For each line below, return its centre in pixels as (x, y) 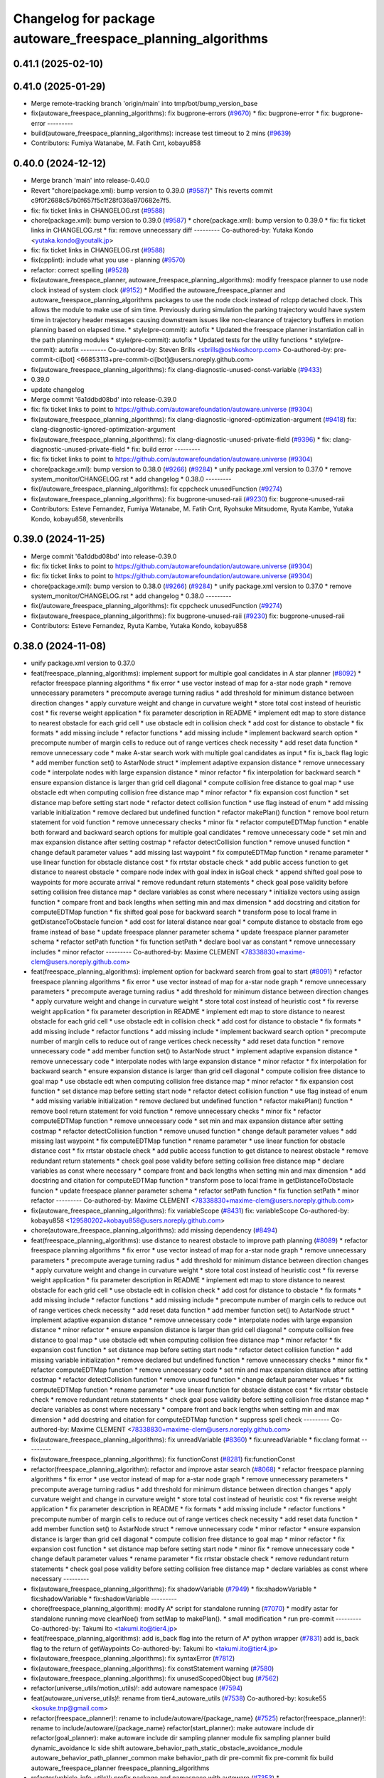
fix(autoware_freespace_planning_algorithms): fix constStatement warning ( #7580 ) (153, 1668)
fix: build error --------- (166, 449)
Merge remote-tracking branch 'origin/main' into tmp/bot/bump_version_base (144, 103)
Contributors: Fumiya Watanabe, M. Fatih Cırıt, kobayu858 (116, 143)
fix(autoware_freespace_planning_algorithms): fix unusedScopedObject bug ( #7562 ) (155, 1678)
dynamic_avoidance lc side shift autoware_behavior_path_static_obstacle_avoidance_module (167, 1748)
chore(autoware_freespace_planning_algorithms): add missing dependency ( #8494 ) (154, 1230)
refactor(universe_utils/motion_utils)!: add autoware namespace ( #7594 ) (137, 1688)
